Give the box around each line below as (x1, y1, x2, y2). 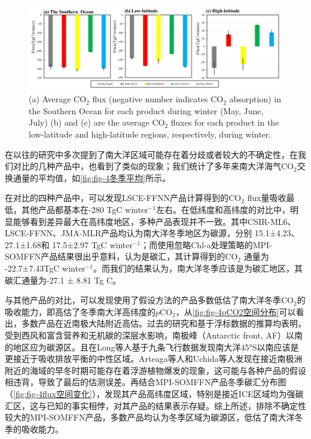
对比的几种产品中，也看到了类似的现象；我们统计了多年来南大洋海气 (13, 160, 281, 172)
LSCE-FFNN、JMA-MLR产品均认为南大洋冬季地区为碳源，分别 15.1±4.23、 (5, 227, 300, 239)
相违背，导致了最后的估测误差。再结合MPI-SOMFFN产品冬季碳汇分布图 (5, 376, 286, 388)
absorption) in (229, 93, 281, 105)
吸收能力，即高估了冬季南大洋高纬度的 (5, 305, 155, 318)
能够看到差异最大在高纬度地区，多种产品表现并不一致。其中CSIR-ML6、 (13, 215, 296, 227)
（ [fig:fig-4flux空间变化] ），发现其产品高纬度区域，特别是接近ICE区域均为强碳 (5, 387, 304, 400)
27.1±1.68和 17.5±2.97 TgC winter (5, 238, 133, 251)
